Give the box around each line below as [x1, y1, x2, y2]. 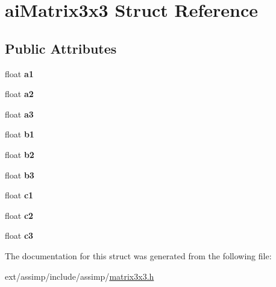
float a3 [5, 107, 34, 120]
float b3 [5, 168, 34, 181]
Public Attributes [5, 39, 117, 57]
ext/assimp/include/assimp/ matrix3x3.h [5, 270, 154, 282]
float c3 [5, 229, 34, 242]
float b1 [5, 128, 34, 140]
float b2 [5, 148, 34, 160]
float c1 [5, 189, 34, 201]
